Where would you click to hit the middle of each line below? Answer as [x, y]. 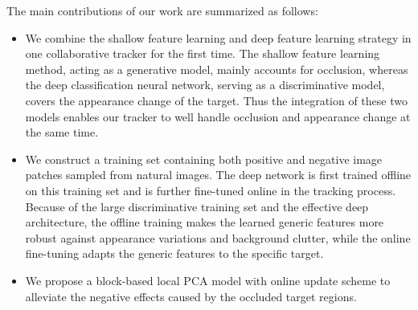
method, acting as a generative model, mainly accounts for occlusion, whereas [217, 69]
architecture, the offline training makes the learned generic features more [205, 222]
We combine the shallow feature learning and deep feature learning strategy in [218, 37]
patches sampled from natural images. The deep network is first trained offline [218, 175]
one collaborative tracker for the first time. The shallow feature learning [203, 53]
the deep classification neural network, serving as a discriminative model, [205, 85]
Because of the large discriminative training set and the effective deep [197, 206]
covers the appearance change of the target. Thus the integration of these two [216, 100]
